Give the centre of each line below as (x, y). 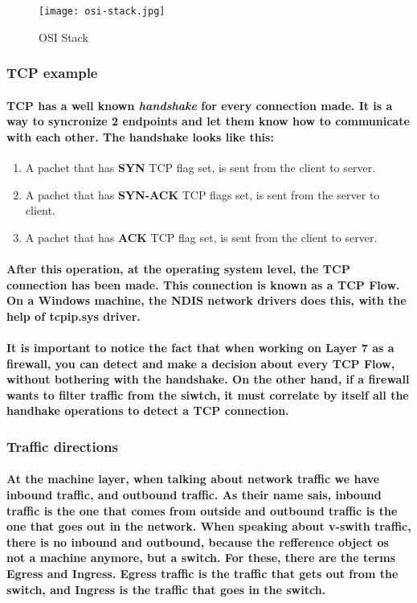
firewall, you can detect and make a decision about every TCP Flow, (201, 363)
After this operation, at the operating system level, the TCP (178, 269)
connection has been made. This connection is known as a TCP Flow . (203, 284)
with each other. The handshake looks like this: (140, 136)
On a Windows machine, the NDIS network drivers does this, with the (206, 300)
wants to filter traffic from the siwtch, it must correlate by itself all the (208, 394)
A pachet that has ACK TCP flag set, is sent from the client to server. (201, 237)
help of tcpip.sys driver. (74, 316)
